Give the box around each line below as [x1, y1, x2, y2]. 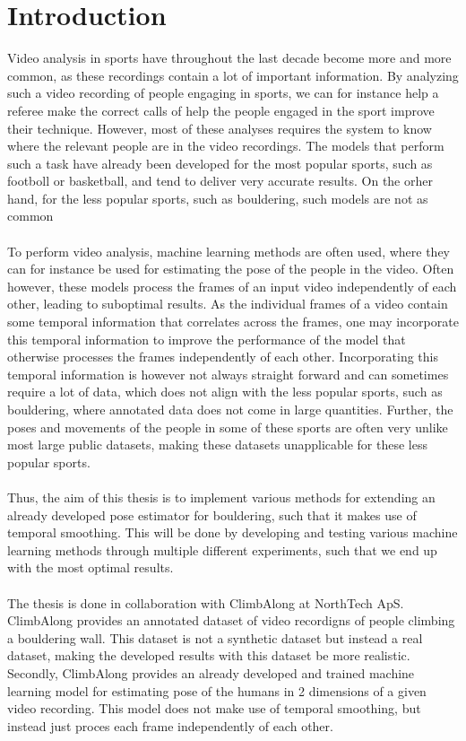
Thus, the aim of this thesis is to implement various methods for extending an [7, 487, 436, 506]
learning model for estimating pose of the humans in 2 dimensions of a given [7, 681, 427, 700]
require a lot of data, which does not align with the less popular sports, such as [7, 382, 443, 401]
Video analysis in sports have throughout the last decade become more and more [7, 48, 452, 67]
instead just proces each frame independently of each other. [7, 716, 333, 735]
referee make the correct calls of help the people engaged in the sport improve [7, 100, 435, 119]
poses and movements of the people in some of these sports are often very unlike [7, 417, 448, 436]
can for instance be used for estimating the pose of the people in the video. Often [7, 259, 454, 278]
